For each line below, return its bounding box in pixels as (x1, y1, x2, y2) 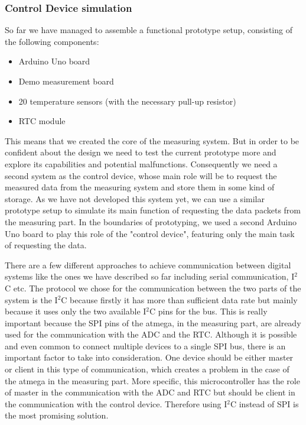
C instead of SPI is (230, 397, 299, 410)
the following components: (5, 35, 99, 47)
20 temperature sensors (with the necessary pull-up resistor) (18, 95, 236, 107)
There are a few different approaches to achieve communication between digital (5, 258, 291, 271)
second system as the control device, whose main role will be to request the (5, 169, 277, 181)
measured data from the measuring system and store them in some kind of (5, 181, 275, 193)
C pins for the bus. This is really (149, 305, 268, 317)
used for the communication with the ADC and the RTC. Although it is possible (5, 328, 297, 340)
